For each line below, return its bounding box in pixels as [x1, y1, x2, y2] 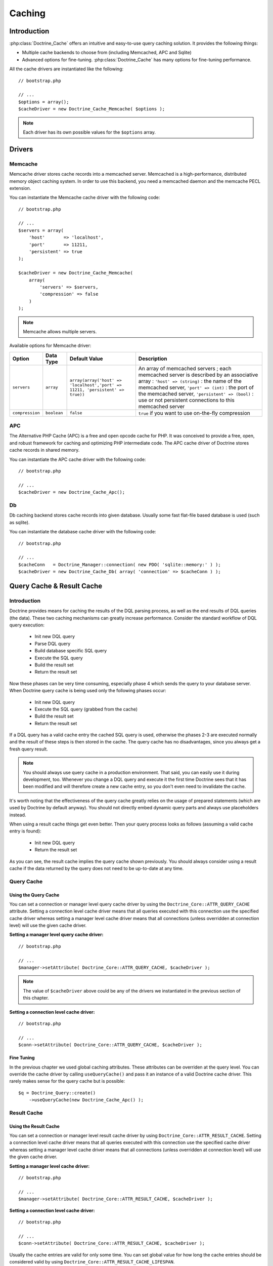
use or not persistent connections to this [138, 397, 235, 404]
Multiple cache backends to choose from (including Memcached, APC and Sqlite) [22, 50, 192, 56]
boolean [45, 410, 63, 416]
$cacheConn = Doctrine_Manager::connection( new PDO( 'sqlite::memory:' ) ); [18, 562, 221, 567]
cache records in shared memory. [9, 447, 80, 453]
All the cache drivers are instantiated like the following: [9, 66, 124, 72]
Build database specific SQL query [34, 648, 107, 654]
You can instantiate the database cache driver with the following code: [9, 529, 156, 535]
